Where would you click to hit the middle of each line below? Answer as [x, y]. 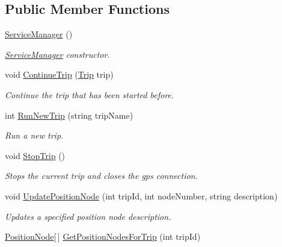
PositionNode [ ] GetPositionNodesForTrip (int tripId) [103, 236]
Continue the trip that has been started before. [90, 94]
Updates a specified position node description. [88, 216]
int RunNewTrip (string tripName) [69, 115]
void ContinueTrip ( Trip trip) [59, 74]
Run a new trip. [34, 135]
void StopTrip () [35, 155]
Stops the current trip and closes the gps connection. [101, 176]
